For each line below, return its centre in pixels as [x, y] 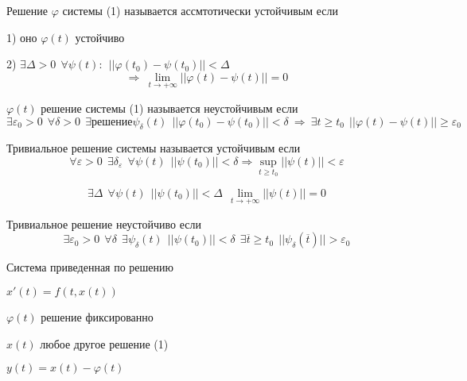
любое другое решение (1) [104, 343]
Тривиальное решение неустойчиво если [104, 223]
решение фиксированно [97, 317]
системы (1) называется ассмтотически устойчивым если [200, 10]
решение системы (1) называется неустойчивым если [169, 108]
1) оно [22, 37]
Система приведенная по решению [90, 267]
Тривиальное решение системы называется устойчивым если [154, 148]
